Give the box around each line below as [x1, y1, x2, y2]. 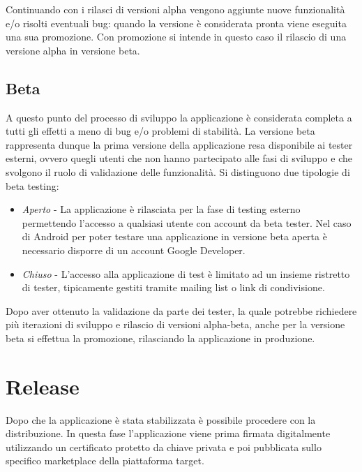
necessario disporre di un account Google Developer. [22, 242, 246, 257]
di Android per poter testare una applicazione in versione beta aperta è [22, 229, 327, 244]
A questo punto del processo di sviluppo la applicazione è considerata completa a [6, 110, 352, 124]
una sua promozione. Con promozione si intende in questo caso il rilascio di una [6, 29, 347, 44]
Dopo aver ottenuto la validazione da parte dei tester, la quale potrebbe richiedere [6, 303, 357, 318]
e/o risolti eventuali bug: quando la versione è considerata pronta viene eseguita [6, 15, 347, 30]
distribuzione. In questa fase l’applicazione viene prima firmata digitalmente [6, 426, 331, 441]
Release [6, 371, 80, 400]
